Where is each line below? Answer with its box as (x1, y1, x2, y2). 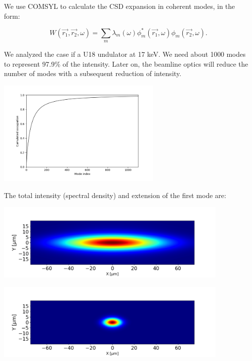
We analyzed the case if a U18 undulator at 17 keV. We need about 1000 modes (4, 49, 246, 59)
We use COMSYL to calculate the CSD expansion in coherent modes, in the (4, 1, 235, 11)
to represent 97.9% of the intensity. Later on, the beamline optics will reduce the (4, 58, 249, 69)
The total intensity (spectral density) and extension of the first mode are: (4, 190, 226, 200)
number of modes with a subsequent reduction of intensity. (4, 68, 181, 79)
